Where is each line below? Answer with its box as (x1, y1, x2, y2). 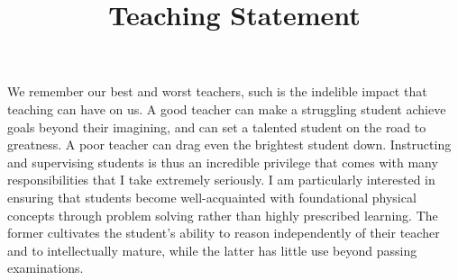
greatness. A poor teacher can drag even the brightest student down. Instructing (7, 135, 452, 154)
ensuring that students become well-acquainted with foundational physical (7, 187, 417, 206)
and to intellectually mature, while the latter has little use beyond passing (7, 240, 417, 259)
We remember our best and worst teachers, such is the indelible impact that (7, 82, 427, 101)
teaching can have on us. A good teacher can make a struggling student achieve (7, 99, 446, 118)
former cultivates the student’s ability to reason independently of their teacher (7, 223, 440, 242)
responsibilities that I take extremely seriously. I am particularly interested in (7, 170, 435, 189)
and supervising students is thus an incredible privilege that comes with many (7, 152, 438, 171)
